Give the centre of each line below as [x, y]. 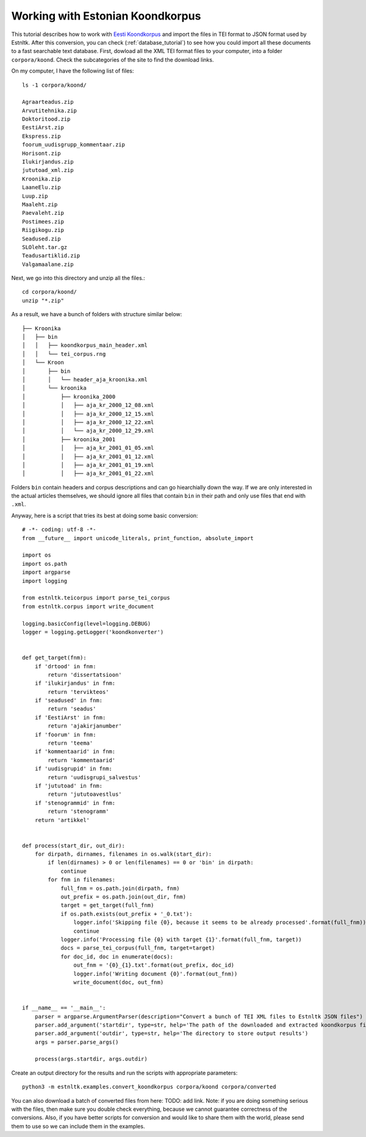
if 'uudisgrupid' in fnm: [74, 769]
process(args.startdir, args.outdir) [91, 1059]
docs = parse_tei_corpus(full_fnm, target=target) [138, 948]
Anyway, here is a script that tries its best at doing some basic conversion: [105, 515]
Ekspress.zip [41, 136]
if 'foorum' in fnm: [65, 735]
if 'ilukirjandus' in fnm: [75, 683]
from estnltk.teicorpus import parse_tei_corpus [96, 598]
